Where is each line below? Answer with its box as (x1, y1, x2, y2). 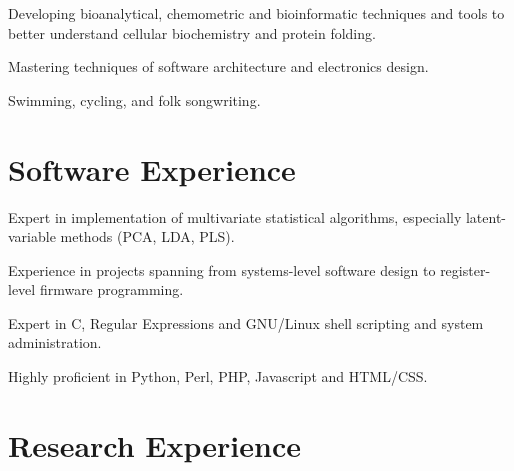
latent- (465, 206, 507, 227)
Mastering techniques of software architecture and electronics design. (8, 56, 429, 77)
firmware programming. (39, 279, 184, 300)
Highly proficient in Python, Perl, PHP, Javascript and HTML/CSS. (8, 366, 428, 387)
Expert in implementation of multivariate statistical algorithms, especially (8, 206, 462, 227)
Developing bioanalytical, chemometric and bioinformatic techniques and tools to (8, 3, 505, 23)
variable (8, 226, 56, 247)
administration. (8, 332, 102, 353)
